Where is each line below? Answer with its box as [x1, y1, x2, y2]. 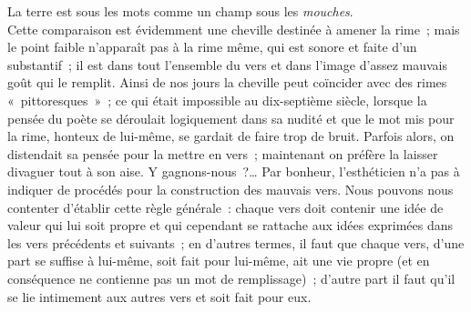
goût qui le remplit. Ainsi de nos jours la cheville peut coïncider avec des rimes [7, 73, 447, 92]
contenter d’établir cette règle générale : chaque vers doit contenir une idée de [7, 197, 444, 216]
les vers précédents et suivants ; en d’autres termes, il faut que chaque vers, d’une [7, 233, 465, 252]
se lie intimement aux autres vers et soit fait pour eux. [7, 287, 312, 306]
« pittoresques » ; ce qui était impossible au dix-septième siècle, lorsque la [7, 90, 427, 109]
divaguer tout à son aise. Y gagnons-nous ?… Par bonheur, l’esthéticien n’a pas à [7, 162, 460, 181]
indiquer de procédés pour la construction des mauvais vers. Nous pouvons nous [7, 179, 454, 198]
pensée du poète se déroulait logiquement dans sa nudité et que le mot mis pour [7, 108, 455, 127]
